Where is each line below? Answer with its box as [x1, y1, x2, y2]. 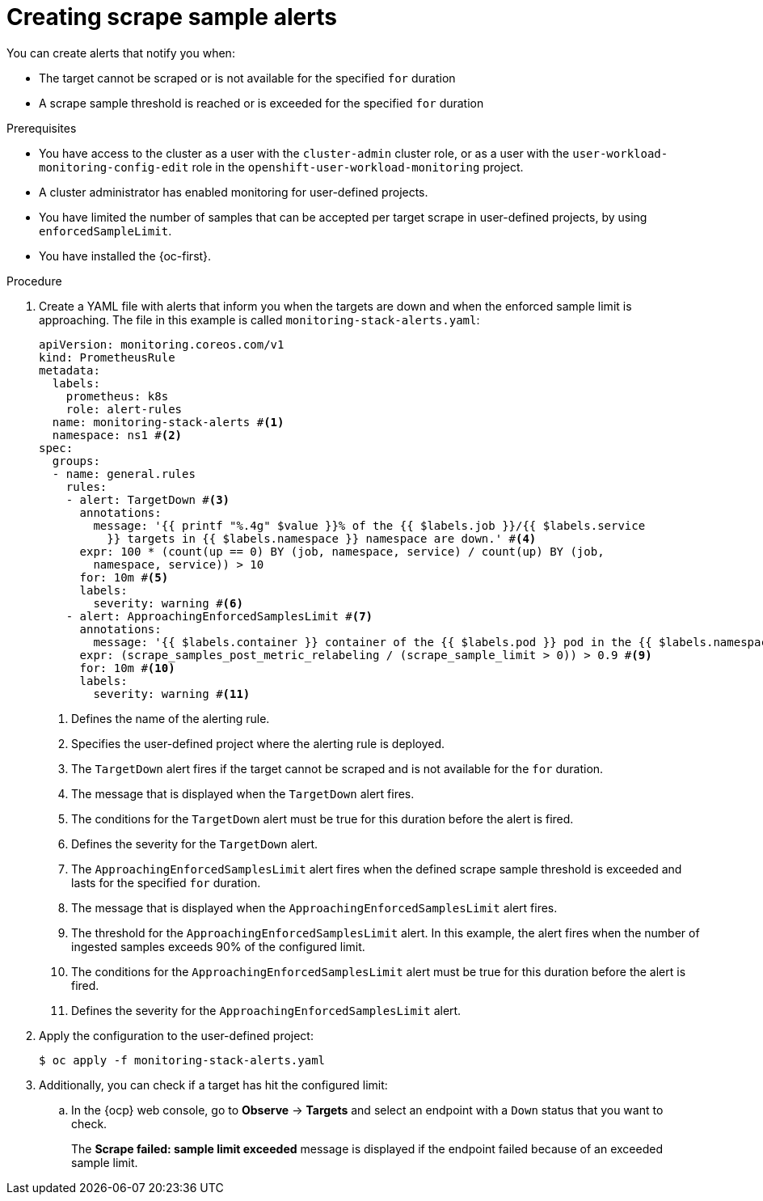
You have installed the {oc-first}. [39, 248, 212, 263]
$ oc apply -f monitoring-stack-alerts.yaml [39, 1053, 326, 1067]
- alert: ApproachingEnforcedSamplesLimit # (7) [65, 609, 373, 623]
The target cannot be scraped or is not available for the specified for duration [39, 70, 456, 85]
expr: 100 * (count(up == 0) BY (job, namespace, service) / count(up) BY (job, [79, 544, 605, 558]
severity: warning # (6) [93, 596, 243, 610]
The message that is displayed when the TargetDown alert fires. [71, 786, 415, 801]
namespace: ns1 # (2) [52, 428, 183, 442]
